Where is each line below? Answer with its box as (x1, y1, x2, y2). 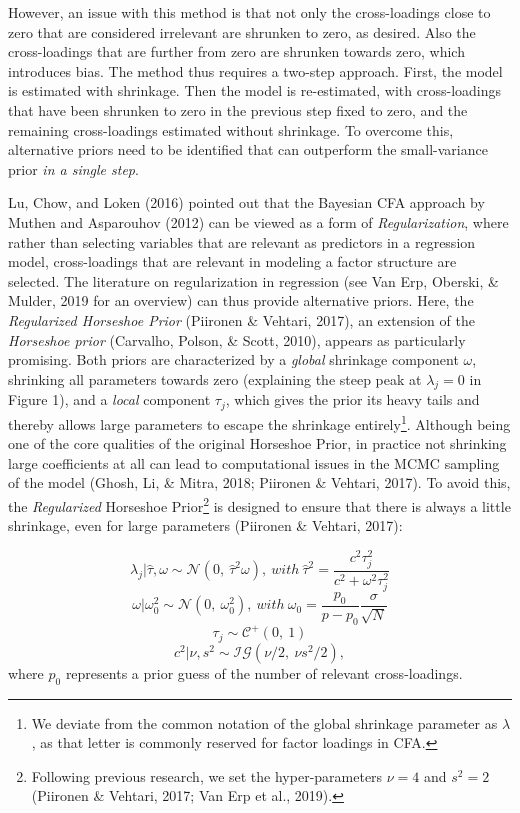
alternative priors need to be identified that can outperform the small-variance (8, 139, 488, 160)
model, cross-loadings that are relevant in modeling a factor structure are (8, 251, 457, 272)
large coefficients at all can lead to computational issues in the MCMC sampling (8, 452, 500, 473)
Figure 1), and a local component (8, 389, 211, 410)
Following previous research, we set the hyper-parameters (31, 765, 383, 786)
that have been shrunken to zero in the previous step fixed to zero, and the (8, 99, 468, 120)
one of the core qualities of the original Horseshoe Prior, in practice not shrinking (8, 433, 507, 454)
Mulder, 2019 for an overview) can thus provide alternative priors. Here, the (8, 290, 474, 311)
